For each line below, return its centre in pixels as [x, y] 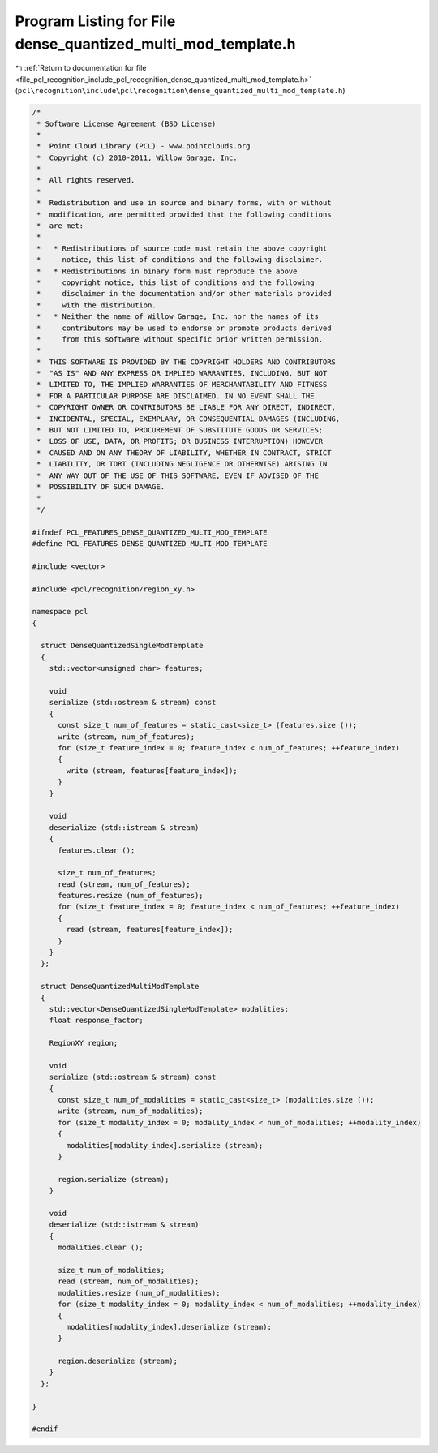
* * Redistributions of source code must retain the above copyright [182, 248]
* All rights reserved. [86, 180]
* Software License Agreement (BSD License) [127, 123]
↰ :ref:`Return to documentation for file [81, 68]
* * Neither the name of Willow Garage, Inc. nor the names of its [178, 317]
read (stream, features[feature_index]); [150, 930]
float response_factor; [96, 1021]
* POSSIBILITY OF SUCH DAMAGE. [101, 487]
